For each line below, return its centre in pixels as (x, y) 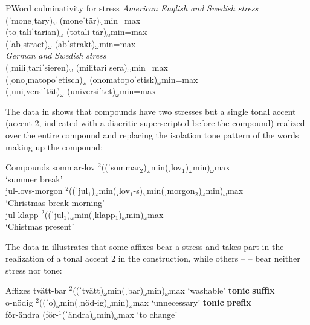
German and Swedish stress (56, 55)
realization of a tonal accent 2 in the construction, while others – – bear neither (153, 258)
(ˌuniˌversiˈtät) (33, 91)
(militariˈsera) (102, 67)
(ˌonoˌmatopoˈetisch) (44, 79)
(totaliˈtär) (87, 32)
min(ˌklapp (95, 214)
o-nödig (19, 302)
